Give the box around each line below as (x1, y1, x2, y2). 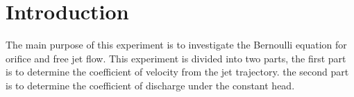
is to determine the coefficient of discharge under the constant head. (6, 78, 295, 92)
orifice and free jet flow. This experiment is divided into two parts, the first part (6, 51, 346, 65)
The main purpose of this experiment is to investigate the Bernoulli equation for (6, 37, 347, 52)
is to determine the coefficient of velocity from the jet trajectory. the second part (6, 64, 349, 79)
